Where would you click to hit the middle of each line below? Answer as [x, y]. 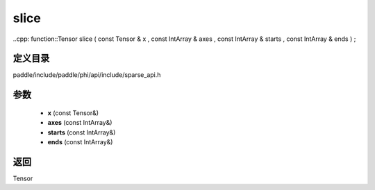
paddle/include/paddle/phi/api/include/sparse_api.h [87, 75]
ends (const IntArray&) [80, 142]
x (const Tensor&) [73, 113]
